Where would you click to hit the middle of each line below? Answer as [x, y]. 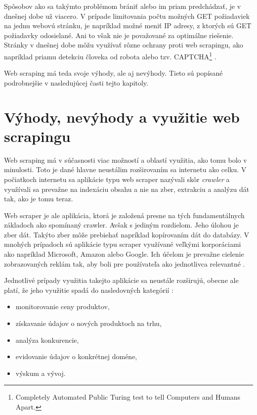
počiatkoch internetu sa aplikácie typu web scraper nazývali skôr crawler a [117, 179]
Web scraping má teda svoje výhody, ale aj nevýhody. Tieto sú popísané [113, 73]
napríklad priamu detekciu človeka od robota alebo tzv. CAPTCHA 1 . [110, 55]
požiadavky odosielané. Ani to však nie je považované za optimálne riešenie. [119, 35]
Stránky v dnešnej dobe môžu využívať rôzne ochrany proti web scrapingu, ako [124, 45]
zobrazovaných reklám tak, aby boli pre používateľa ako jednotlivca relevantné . [125, 263]
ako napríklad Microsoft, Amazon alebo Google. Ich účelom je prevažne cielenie [124, 254]
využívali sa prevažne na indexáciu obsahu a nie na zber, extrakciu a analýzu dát [127, 189]
